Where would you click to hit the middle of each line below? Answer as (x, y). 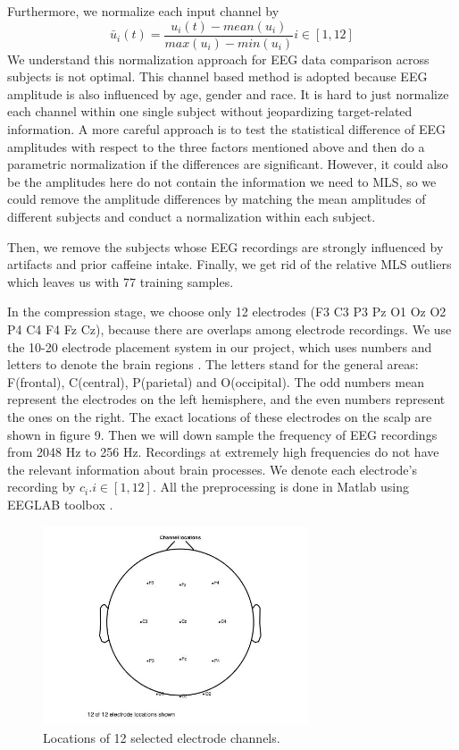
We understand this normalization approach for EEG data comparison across (218, 59)
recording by (42, 487)
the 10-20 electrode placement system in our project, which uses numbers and (220, 346)
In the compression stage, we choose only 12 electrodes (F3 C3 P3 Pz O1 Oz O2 (227, 312)
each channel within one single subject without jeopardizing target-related (210, 111)
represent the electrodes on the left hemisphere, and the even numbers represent (226, 399)
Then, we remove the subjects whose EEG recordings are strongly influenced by (225, 246)
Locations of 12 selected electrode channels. (162, 737)
